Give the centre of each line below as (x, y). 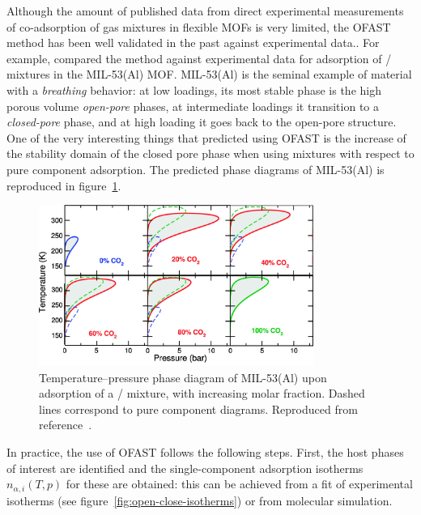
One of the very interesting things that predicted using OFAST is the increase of (206, 137)
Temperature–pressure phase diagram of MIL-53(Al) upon (183, 377)
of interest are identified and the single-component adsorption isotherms (185, 468)
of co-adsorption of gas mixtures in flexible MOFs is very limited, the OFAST (199, 26)
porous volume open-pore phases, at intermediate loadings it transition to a (193, 106)
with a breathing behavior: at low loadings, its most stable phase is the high (194, 89)
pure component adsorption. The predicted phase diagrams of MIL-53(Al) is (196, 169)
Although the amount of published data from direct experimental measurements (205, 11)
